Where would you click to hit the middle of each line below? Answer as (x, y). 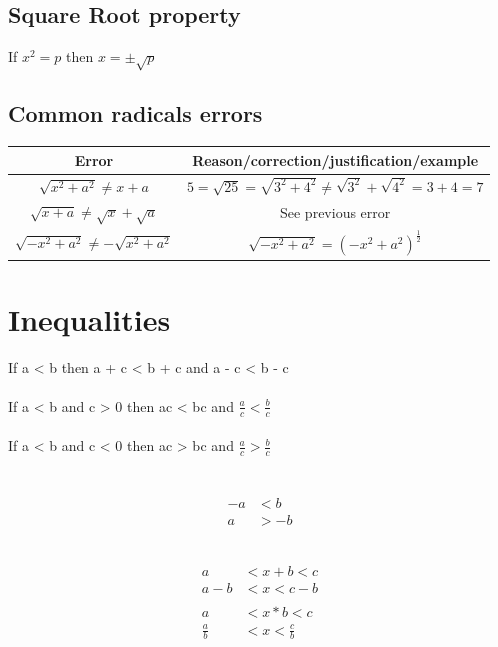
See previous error (335, 212)
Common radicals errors (135, 113)
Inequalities (89, 318)
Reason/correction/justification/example (335, 159)
